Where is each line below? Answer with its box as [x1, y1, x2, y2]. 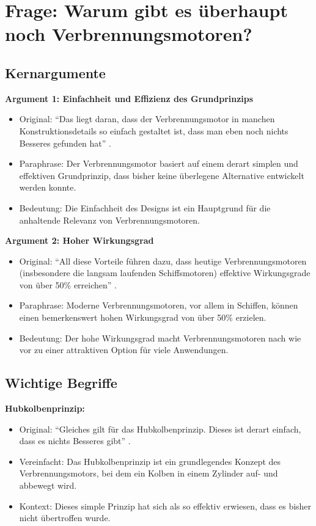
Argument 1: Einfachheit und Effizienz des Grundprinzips [5, 92, 254, 104]
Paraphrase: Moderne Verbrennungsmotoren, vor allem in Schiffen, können [19, 299, 298, 312]
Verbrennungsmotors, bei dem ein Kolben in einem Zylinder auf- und [19, 467, 278, 480]
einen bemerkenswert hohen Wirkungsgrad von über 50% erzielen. [19, 311, 266, 324]
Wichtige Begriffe [5, 373, 117, 392]
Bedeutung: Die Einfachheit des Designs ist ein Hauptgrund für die [19, 201, 271, 214]
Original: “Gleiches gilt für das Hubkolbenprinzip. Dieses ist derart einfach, [19, 422, 301, 435]
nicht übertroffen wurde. [19, 511, 111, 524]
